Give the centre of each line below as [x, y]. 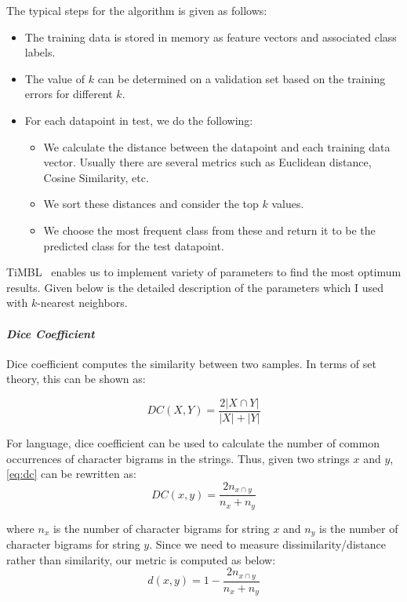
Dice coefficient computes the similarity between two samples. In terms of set [191, 363]
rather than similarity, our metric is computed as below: [141, 559]
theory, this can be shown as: [76, 379]
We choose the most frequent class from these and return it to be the [209, 230]
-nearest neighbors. [82, 303]
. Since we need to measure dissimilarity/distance [267, 544]
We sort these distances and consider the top [151, 204]
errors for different [69, 94]
